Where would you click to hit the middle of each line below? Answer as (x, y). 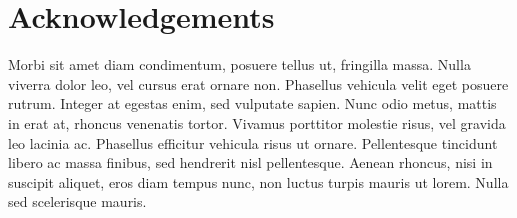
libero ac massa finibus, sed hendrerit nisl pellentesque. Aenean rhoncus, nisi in (250, 162)
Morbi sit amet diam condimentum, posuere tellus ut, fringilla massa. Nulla (239, 64)
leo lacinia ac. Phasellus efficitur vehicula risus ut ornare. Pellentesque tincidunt (253, 142)
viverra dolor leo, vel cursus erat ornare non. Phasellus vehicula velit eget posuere (258, 83)
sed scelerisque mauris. (77, 201)
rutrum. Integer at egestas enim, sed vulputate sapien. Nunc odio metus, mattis (252, 103)
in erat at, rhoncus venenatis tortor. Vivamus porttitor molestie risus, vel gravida (257, 122)
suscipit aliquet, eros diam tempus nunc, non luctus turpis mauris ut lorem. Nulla (258, 181)
